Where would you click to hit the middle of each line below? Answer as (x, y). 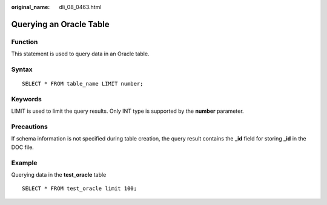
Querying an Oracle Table (60, 24)
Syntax (22, 69)
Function (25, 42)
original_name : (31, 7)
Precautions (29, 127)
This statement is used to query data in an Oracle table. (80, 54)
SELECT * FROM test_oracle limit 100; (80, 189)
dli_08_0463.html (80, 7)
